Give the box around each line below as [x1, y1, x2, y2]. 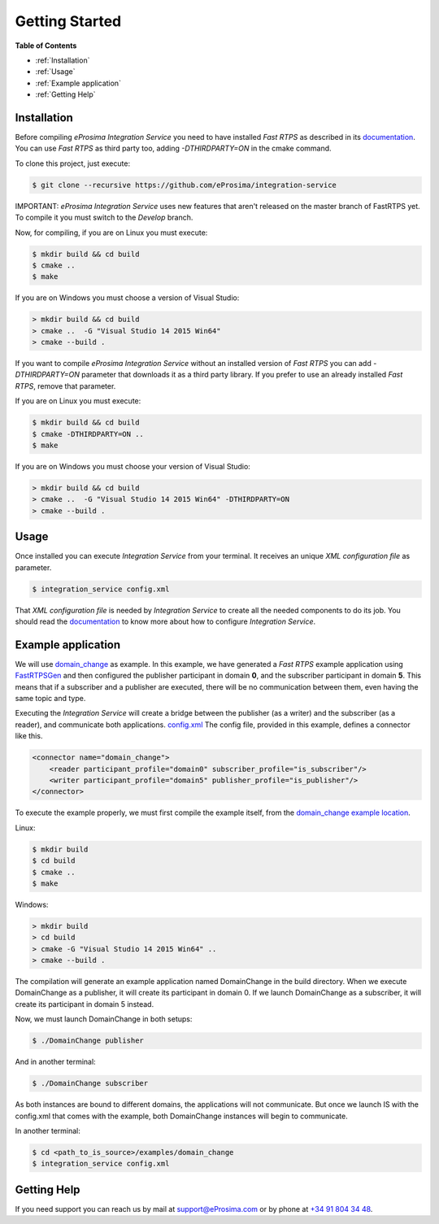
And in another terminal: [15, 1057, 97, 1067]
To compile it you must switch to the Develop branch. [15, 212, 193, 223]
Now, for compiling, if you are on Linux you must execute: [15, 228, 208, 237]
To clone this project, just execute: [15, 159, 130, 168]
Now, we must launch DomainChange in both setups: [15, 1014, 193, 1024]
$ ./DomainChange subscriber [32, 1078, 149, 1088]
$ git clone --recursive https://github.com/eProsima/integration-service [32, 180, 337, 189]
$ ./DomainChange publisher [32, 1036, 144, 1045]
